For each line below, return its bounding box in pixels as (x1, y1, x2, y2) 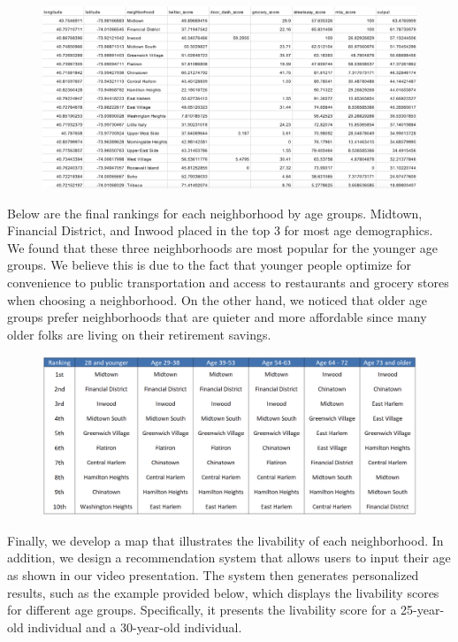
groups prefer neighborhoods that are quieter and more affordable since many (7, 308, 427, 326)
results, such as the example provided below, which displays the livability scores (7, 583, 439, 601)
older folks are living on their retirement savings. (7, 325, 271, 343)
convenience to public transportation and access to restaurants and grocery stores (7, 272, 449, 291)
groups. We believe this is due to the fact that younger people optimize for (7, 256, 411, 274)
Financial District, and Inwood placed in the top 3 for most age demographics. (7, 221, 433, 240)
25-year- (401, 600, 445, 619)
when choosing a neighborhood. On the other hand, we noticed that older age (7, 290, 428, 309)
